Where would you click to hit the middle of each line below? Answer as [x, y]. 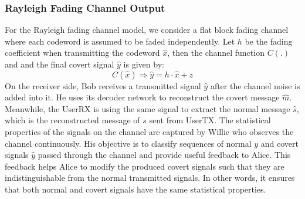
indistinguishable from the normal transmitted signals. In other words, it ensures [150, 178]
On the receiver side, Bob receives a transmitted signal [103, 85]
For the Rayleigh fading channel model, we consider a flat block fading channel [147, 30]
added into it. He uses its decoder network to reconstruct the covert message [142, 97]
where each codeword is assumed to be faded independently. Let [120, 41]
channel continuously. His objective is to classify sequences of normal [128, 143]
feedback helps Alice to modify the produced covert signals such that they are [145, 166]
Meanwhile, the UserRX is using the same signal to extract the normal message [148, 108]
